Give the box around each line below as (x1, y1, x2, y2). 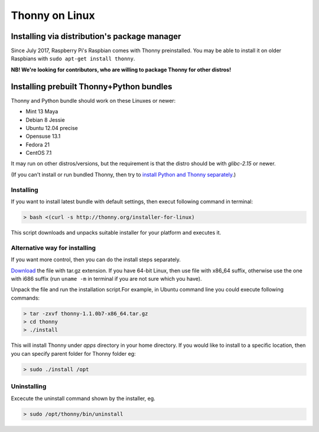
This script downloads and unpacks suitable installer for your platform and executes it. (11, 229, 222, 236)
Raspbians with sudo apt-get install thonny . (11, 55, 135, 62)
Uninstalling (11, 382, 47, 391)
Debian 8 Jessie (25, 116, 65, 124)
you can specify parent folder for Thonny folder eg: (11, 350, 136, 357)
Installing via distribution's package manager (11, 31, 181, 41)
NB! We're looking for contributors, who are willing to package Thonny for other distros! (11, 66, 232, 73)
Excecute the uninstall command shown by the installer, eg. (11, 395, 156, 402)
